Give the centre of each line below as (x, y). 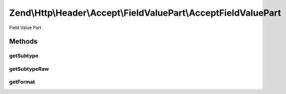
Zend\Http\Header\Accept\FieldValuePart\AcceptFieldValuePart (145, 13)
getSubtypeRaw (29, 69)
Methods (23, 42)
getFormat (22, 82)
